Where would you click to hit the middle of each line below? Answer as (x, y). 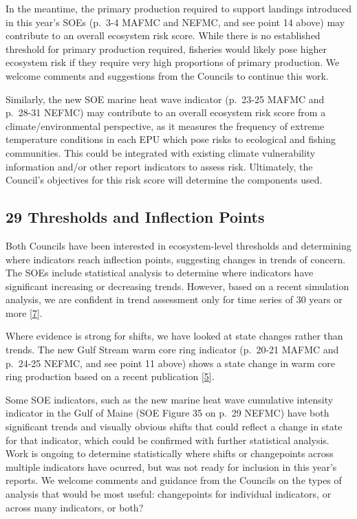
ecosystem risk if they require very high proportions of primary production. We (173, 62)
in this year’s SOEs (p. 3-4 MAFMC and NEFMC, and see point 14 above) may (175, 22)
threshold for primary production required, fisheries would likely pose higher (166, 48)
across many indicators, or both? (75, 507)
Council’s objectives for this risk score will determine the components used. (164, 180)
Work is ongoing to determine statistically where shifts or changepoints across (170, 453)
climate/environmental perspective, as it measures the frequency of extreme (165, 125)
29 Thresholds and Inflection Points (135, 217)
